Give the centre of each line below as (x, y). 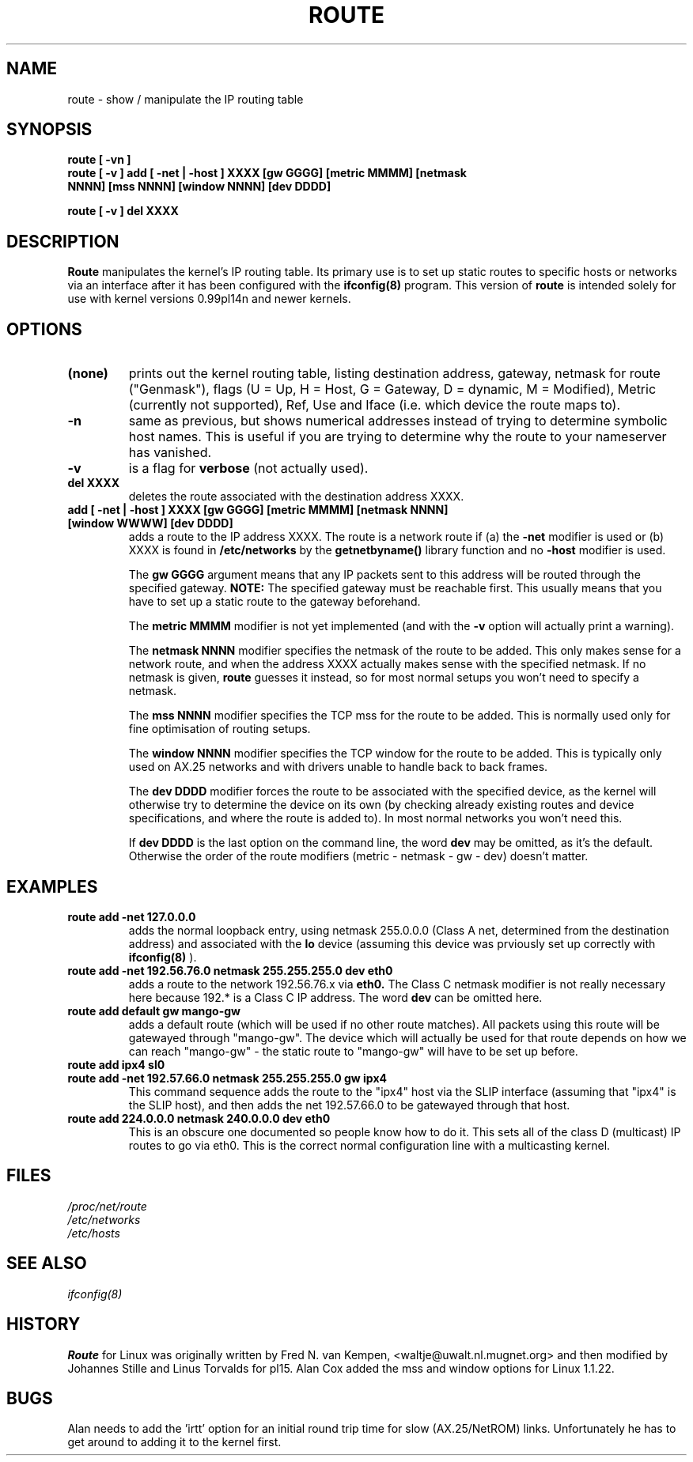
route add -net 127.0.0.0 (132, 916)
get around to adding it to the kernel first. (174, 1442)
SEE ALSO (47, 1264)
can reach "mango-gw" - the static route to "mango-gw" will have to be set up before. (353, 1051)
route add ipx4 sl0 (116, 1064)
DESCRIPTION (63, 241)
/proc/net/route (107, 1206)
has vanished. (170, 453)
